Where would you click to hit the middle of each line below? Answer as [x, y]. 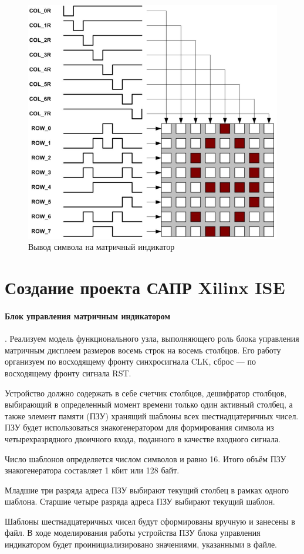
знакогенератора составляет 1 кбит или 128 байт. [92, 470]
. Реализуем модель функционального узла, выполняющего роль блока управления [152, 338]
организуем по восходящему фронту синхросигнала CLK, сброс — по [130, 361]
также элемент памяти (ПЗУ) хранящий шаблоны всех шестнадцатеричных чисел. [152, 415]
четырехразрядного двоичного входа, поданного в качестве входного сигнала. [143, 438]
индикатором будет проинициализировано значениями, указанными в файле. [141, 544]
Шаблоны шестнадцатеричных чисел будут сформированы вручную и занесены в [150, 521]
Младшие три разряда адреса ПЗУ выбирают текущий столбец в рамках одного [147, 490]
